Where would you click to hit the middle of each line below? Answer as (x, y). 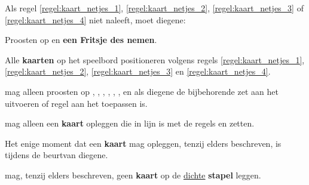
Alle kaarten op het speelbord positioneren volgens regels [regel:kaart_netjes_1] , (155, 59)
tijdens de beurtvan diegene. (56, 155)
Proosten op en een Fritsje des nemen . (81, 40)
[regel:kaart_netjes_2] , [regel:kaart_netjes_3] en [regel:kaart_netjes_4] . (138, 71)
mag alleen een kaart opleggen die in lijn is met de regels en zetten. (130, 123)
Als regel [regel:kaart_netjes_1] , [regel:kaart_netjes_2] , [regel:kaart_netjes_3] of (154, 8)
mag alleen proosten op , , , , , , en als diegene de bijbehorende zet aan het (142, 91)
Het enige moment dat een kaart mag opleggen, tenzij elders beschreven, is (143, 143)
